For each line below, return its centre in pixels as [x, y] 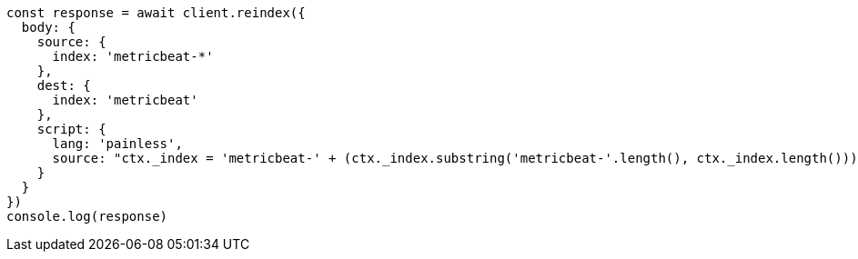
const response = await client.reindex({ [156, 13]
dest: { [64, 85]
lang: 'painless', [117, 144]
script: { [71, 129]
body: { [48, 27]
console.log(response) [87, 216]
